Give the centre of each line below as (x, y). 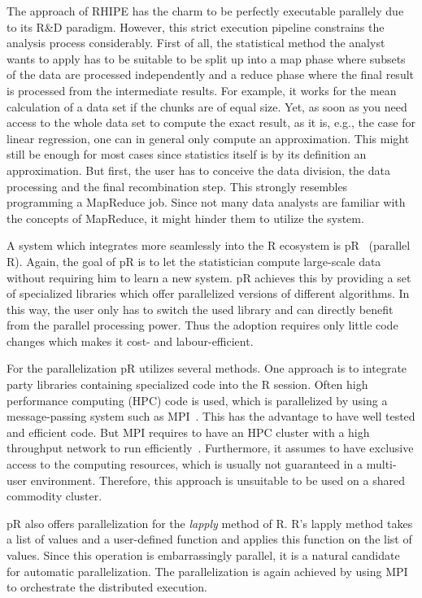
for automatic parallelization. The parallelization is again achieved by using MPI (207, 571)
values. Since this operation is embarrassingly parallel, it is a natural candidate (203, 555)
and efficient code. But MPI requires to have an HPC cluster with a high (188, 432)
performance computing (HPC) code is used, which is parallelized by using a (197, 400)
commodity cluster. (54, 496)
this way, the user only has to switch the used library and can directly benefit (200, 309)
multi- (381, 464)
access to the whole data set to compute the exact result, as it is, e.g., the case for (211, 122)
